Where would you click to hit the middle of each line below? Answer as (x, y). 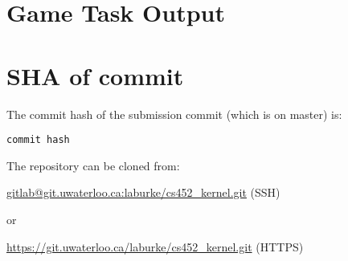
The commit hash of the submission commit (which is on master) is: (174, 114)
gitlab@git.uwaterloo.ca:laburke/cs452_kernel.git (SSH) (143, 192)
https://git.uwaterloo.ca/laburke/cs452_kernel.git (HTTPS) (155, 246)
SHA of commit (95, 75)
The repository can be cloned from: (93, 165)
